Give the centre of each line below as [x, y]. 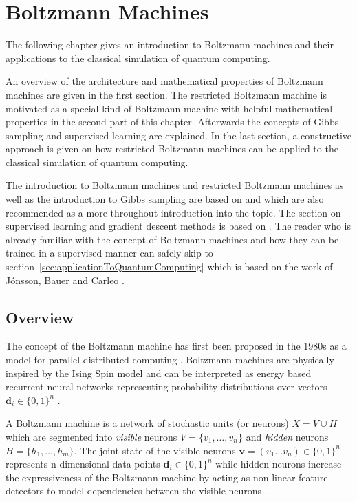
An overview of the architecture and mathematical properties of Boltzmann [164, 81]
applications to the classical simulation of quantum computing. [138, 58]
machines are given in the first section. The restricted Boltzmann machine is [166, 94]
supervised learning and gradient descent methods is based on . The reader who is [178, 226]
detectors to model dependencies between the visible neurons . [137, 491]
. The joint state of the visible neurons [155, 450]
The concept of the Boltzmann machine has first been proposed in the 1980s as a [176, 346]
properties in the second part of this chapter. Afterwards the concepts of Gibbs [172, 122]
